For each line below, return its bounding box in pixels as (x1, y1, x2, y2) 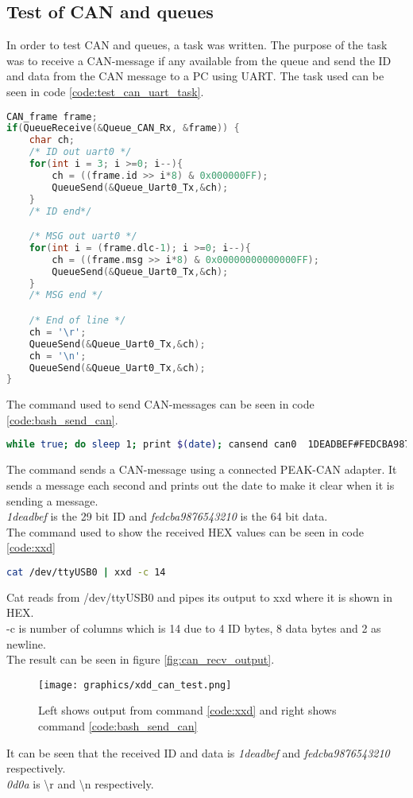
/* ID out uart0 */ (29, 146, 132, 158)
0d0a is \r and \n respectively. (6, 775, 154, 792)
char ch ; (29, 134, 75, 146)
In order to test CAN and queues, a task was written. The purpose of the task (6, 37, 388, 53)
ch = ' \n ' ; (29, 350, 87, 362)
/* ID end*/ (29, 205, 92, 217)
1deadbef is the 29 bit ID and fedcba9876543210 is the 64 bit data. (6, 508, 328, 525)
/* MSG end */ (29, 289, 103, 301)
